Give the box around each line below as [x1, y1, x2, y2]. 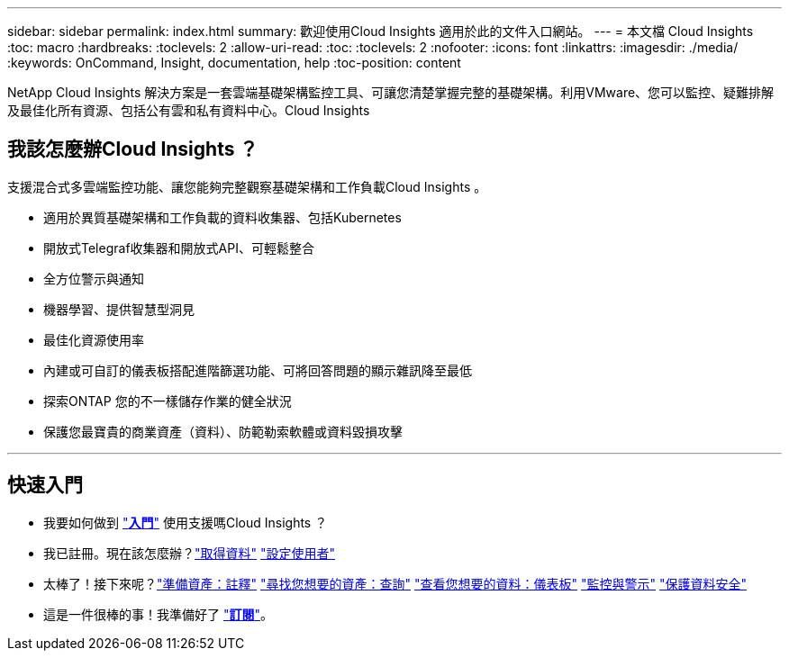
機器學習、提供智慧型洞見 [43, 301, 195, 317]
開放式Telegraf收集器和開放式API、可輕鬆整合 [43, 239, 314, 256]
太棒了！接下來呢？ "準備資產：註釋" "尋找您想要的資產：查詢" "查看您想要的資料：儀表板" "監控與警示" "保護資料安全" [43, 575, 747, 591]
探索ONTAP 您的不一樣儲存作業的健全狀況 [43, 392, 292, 409]
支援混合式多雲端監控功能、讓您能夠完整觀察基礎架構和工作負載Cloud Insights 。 [7, 178, 487, 194]
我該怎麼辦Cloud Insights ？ [7, 138, 258, 161]
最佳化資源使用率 [43, 331, 144, 347]
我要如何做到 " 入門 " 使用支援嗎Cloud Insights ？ [43, 514, 328, 530]
